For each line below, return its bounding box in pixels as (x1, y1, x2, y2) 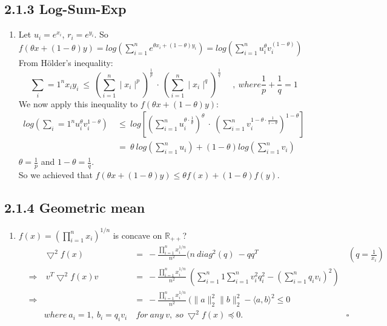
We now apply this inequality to (18, 97, 138, 110)
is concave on (113, 228, 162, 241)
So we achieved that (18, 168, 93, 181)
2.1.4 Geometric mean (4, 198, 145, 217)
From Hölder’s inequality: (18, 56, 113, 68)
